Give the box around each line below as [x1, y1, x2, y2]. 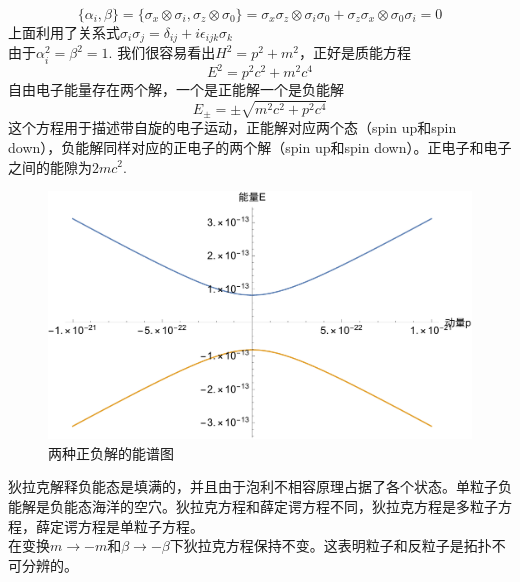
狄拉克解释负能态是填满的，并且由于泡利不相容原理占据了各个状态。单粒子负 [8, 476, 512, 497]
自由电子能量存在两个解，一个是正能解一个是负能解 [8, 79, 344, 100]
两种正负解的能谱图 [48, 442, 174, 463]
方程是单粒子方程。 [77, 515, 204, 536]
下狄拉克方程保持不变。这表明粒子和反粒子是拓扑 [169, 535, 492, 556]
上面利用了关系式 [8, 22, 120, 42]
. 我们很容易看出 [108, 42, 216, 63]
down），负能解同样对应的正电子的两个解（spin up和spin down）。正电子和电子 [8, 136, 512, 157]
